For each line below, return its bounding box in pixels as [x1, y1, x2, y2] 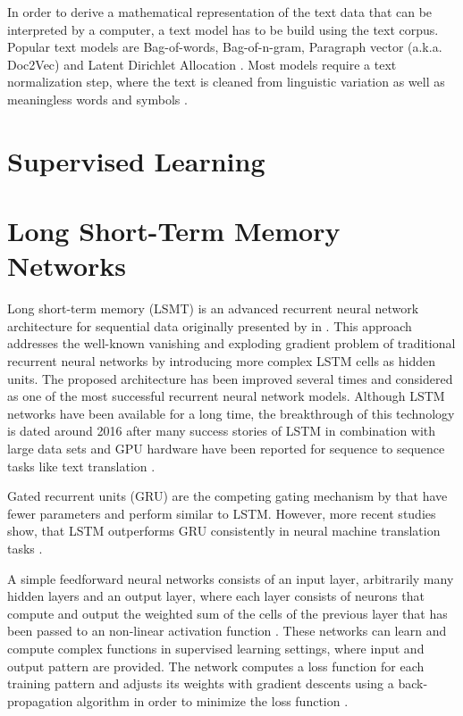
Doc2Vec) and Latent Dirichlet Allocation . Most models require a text [7, 54, 397, 73]
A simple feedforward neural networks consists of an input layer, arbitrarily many [7, 569, 454, 587]
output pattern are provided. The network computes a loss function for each [7, 656, 425, 675]
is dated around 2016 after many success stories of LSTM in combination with [7, 421, 436, 440]
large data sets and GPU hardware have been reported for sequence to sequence [7, 439, 445, 457]
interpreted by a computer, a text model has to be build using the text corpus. [7, 20, 439, 38]
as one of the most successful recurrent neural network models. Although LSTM [7, 387, 445, 405]
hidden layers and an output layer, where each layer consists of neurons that [7, 587, 425, 605]
